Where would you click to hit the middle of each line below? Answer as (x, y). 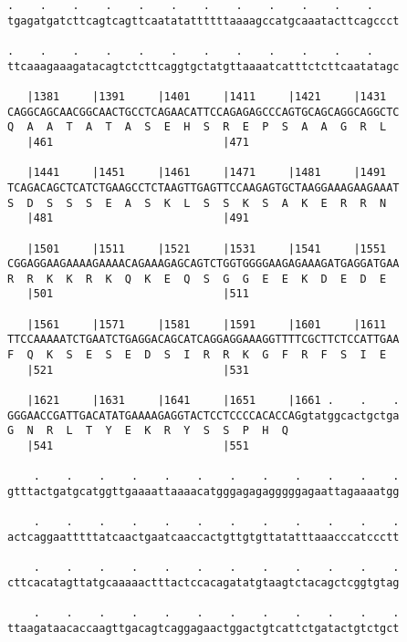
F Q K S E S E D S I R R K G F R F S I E (197, 355)
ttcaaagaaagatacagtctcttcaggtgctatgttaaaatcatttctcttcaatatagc (203, 66)
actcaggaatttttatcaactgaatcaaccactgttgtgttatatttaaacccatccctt (203, 537)
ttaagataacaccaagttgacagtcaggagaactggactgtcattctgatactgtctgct (203, 628)
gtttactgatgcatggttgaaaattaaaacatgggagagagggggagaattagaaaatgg (203, 492)
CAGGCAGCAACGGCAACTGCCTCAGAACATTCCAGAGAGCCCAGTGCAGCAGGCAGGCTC (203, 112)
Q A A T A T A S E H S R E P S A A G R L (197, 127)
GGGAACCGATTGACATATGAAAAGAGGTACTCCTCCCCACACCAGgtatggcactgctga (203, 415)
